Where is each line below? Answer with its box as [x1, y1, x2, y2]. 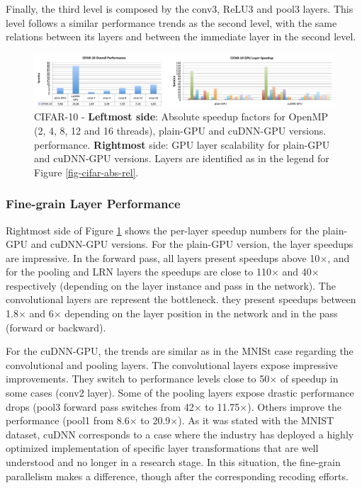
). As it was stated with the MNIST [178, 413, 334, 428]
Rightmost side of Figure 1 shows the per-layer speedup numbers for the [6, 222, 319, 237]
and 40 [282, 264, 312, 279]
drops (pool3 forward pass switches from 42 [6, 399, 194, 414]
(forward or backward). [6, 319, 106, 334]
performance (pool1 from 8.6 [6, 413, 130, 428]
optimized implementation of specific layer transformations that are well [6, 441, 319, 455]
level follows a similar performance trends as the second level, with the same [6, 15, 337, 30]
